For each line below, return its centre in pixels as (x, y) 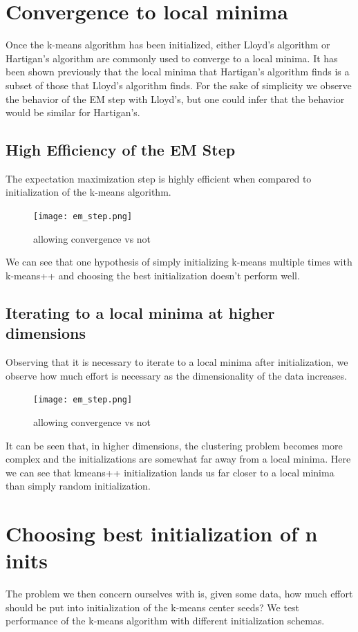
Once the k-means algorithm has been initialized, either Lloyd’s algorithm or (168, 45)
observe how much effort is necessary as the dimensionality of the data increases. (176, 375)
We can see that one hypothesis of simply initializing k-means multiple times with (179, 262)
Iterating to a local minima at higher (140, 312)
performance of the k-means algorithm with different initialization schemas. (165, 621)
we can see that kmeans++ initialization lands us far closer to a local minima (170, 472)
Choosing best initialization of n (162, 533)
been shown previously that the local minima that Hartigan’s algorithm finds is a (178, 72)
